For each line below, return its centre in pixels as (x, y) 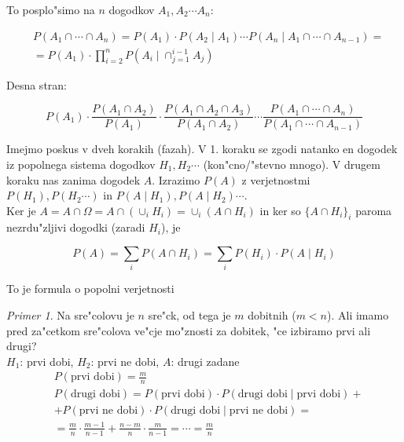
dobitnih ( (272, 315)
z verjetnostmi (276, 179)
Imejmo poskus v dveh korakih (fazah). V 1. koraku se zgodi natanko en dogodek (202, 149)
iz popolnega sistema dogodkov (81, 164)
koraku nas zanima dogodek (73, 179)
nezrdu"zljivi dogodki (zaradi (76, 227)
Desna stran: (37, 84)
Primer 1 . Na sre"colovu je (70, 315)
